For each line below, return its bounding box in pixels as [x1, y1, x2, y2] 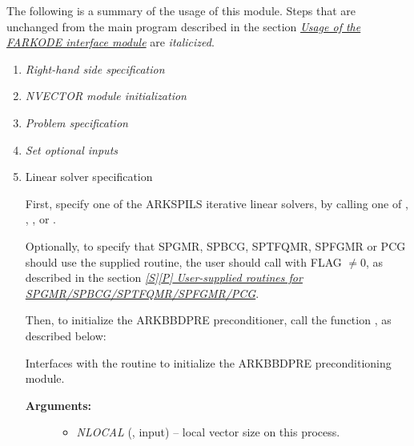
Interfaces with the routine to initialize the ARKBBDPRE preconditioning [25, 354, 392, 371]
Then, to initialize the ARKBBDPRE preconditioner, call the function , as [25, 311, 392, 328]
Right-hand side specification [25, 60, 165, 77]
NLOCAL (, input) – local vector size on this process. [76, 424, 340, 440]
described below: [25, 327, 107, 344]
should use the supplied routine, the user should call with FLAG [25, 253, 342, 270]
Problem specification [25, 114, 128, 131]
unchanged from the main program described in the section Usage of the [6, 18, 361, 34]
